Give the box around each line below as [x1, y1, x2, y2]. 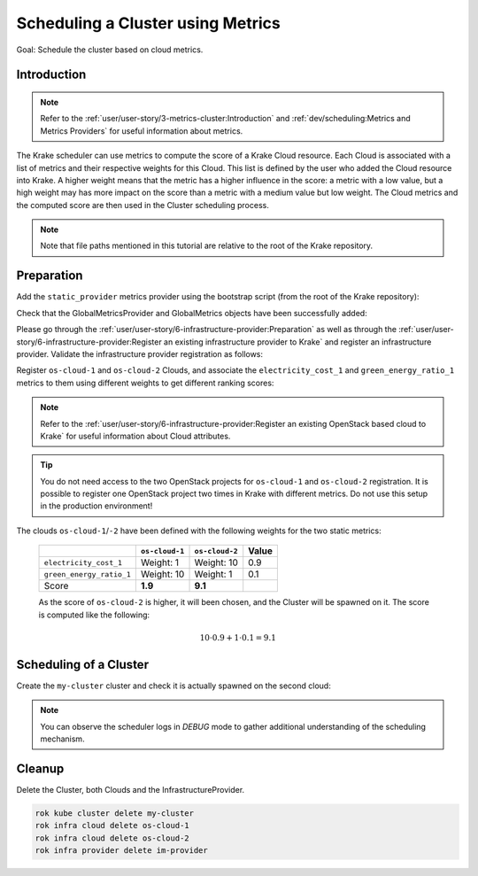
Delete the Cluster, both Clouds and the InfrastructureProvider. [16, 785, 245, 795]
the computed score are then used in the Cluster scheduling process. [16, 199, 269, 210]
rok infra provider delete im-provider [35, 846, 208, 856]
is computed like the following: [38, 609, 150, 620]
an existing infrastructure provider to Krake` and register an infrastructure [164, 337, 432, 347]
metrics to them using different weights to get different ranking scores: [16, 377, 274, 388]
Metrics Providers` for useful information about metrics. [40, 125, 243, 136]
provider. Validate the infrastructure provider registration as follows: [16, 348, 264, 359]
